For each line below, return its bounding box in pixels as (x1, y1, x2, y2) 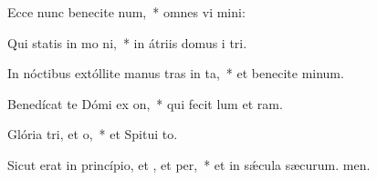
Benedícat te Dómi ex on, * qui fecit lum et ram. (7, 94, 283, 113)
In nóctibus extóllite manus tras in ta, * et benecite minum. (7, 64, 344, 83)
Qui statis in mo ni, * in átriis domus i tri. (7, 33, 247, 52)
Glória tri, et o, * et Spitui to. (7, 125, 178, 144)
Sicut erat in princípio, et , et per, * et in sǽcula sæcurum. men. (7, 155, 371, 174)
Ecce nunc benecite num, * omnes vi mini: (7, 3, 246, 21)
